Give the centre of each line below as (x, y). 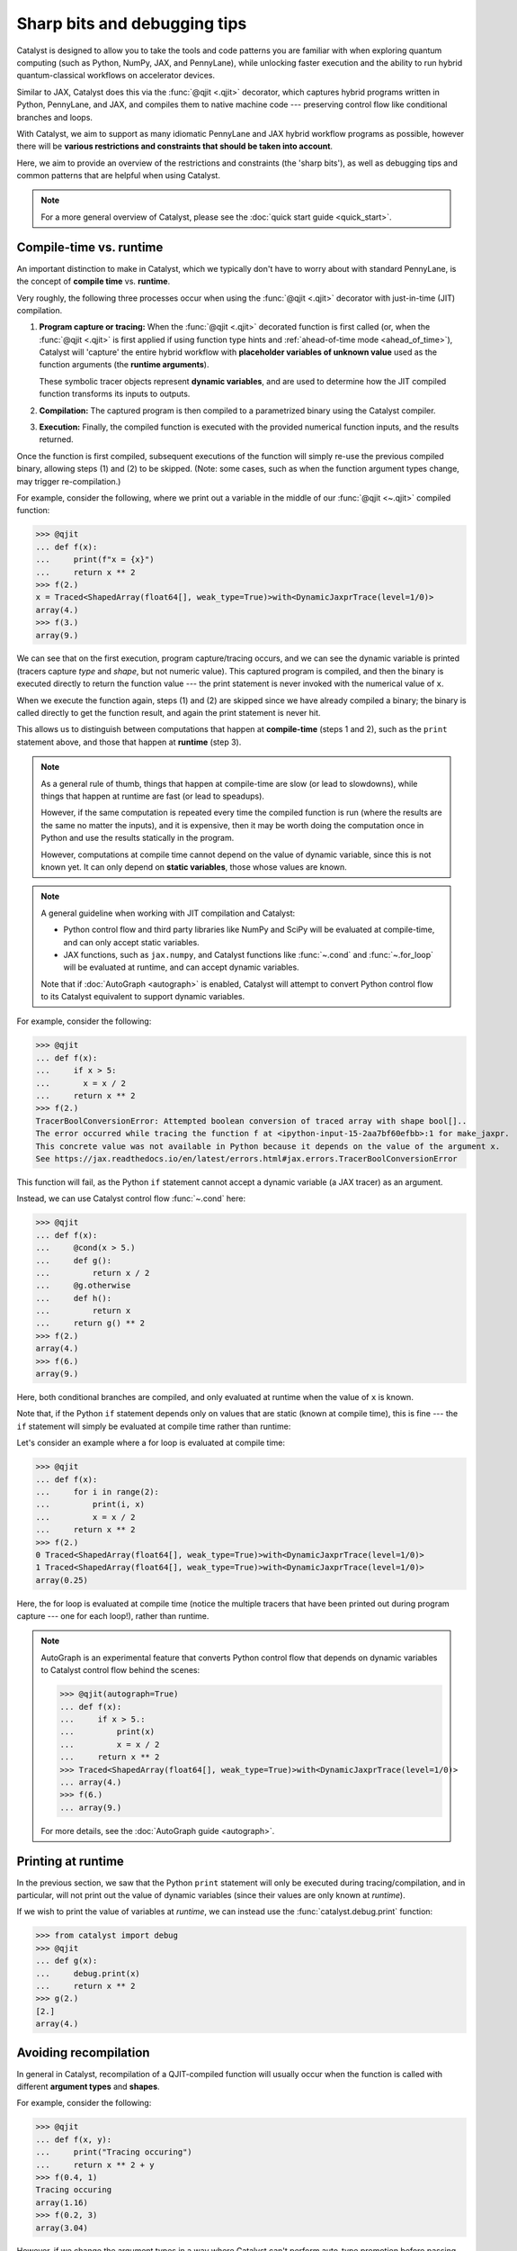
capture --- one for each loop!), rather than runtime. (113, 1616)
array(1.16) (62, 2202)
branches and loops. (55, 117)
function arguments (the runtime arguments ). (124, 365)
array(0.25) (62, 1580)
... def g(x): (67, 1961)
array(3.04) (62, 2228)
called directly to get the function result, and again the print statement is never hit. (169, 713)
